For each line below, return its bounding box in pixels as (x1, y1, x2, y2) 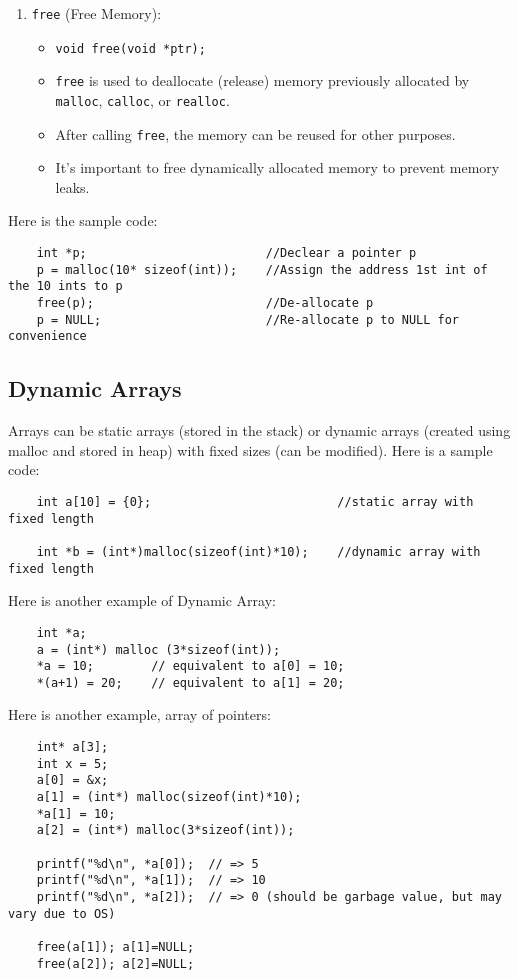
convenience (8, 329, 87, 344)
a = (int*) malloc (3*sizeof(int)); (36, 642, 281, 657)
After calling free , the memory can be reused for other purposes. (55, 123, 456, 144)
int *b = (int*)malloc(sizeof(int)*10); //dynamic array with (36, 544, 481, 559)
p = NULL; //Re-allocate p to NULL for (36, 312, 460, 327)
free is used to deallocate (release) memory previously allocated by (55, 70, 470, 91)
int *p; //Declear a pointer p (36, 246, 417, 261)
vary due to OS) (8, 906, 116, 921)
